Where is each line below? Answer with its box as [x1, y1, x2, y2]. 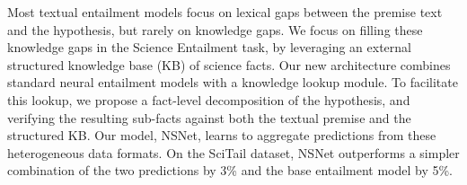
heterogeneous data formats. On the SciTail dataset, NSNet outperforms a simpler [7, 143, 460, 162]
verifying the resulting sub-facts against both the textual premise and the [7, 108, 411, 127]
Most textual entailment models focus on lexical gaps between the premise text [7, 3, 443, 21]
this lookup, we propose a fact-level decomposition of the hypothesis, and [7, 90, 410, 109]
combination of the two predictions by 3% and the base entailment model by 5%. [7, 161, 454, 180]
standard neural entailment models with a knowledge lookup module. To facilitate [7, 73, 458, 92]
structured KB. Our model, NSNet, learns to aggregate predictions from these [7, 126, 436, 145]
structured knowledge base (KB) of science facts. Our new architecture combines [7, 55, 451, 74]
